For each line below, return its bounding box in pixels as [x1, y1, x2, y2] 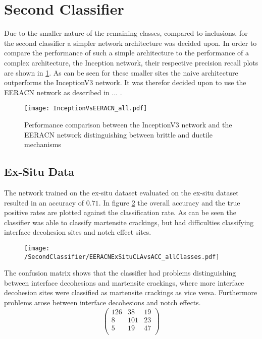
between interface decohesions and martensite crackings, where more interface [4, 277, 244, 288]
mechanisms [24, 139, 61, 150]
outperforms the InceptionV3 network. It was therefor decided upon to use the [4, 77, 246, 88]
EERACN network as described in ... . [4, 87, 122, 97]
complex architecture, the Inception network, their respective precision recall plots [4, 57, 258, 67]
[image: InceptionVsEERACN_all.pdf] [24, 105, 147, 112]
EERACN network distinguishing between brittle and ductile [24, 129, 213, 140]
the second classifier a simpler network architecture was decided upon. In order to [4, 37, 257, 48]
